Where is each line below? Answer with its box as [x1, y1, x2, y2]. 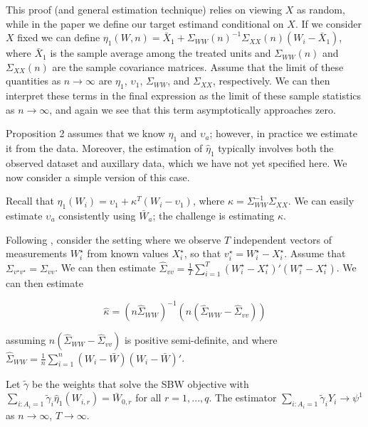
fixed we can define [17, 30, 100, 45]
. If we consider [295, 16, 362, 31]
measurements [6, 246, 68, 261]
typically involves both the [218, 141, 334, 156]
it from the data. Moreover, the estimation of [6, 141, 203, 156]
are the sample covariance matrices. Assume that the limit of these [52, 59, 344, 74]
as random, [297, 2, 345, 16]
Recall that [6, 193, 54, 208]
